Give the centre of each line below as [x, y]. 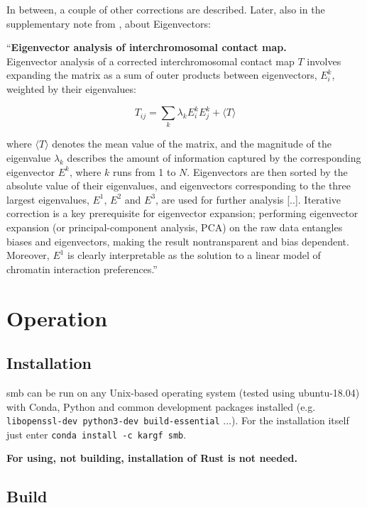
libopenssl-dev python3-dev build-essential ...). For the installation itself [178, 420]
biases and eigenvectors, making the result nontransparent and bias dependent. [178, 241]
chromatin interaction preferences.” [82, 269]
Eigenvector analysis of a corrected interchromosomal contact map [150, 61]
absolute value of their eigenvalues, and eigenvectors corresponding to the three [179, 186]
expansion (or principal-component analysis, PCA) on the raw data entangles [175, 227]
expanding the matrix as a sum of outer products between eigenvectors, [162, 75]
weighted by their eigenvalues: [71, 88]
